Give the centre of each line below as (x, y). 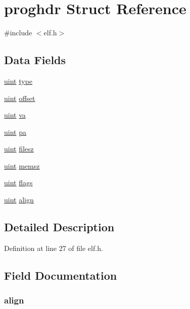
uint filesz (19, 149)
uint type (18, 81)
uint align (19, 200)
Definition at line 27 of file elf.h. (54, 248)
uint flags (18, 183)
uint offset (20, 98)
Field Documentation (61, 275)
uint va (15, 115)
